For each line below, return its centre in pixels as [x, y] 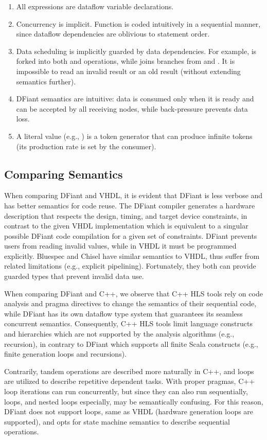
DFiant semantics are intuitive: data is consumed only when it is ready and [135, 99]
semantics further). [46, 81]
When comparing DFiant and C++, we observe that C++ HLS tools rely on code [133, 293]
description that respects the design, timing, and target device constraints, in [126, 215]
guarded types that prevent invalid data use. [74, 276]
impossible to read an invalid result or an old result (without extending [128, 71]
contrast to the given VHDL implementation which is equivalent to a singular [126, 226]
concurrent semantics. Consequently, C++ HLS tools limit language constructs [128, 323]
